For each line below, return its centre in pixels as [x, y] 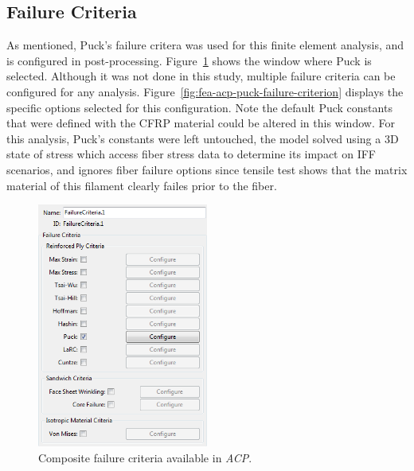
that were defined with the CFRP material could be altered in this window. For [201, 123]
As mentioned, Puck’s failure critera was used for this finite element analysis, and [205, 45]
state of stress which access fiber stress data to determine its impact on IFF [191, 154]
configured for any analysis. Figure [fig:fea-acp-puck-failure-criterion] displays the [205, 91]
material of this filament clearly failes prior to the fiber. [142, 185]
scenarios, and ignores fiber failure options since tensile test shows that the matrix [207, 169]
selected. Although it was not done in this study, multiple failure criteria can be [201, 76]
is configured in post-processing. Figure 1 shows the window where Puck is [189, 60]
